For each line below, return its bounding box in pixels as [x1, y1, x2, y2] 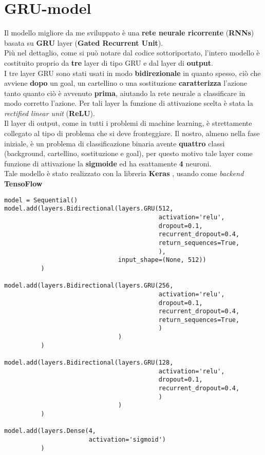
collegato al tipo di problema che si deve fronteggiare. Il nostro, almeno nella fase [4, 128, 260, 139]
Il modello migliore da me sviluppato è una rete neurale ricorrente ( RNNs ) [4, 27, 254, 38]
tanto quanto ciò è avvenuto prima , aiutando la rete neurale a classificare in [4, 87, 245, 98]
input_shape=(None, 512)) [118, 256, 206, 264]
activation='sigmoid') [88, 436, 166, 443]
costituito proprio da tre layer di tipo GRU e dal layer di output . [4, 57, 213, 68]
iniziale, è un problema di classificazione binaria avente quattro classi [4, 138, 225, 148]
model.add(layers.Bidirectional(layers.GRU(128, [4, 359, 174, 367]
